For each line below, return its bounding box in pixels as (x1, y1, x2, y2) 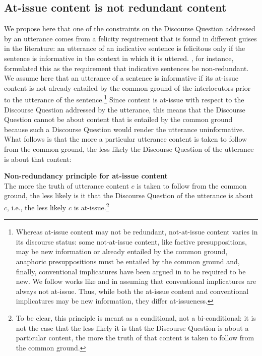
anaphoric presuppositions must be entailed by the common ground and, (16, 256, 240, 266)
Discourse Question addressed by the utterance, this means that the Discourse (4, 104, 245, 114)
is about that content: (4, 153, 72, 164)
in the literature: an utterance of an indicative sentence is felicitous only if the (4, 43, 245, 53)
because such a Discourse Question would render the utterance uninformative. (4, 124, 245, 134)
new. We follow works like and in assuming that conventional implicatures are (16, 276, 256, 286)
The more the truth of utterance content (4, 180, 129, 191)
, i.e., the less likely (7, 202, 67, 212)
